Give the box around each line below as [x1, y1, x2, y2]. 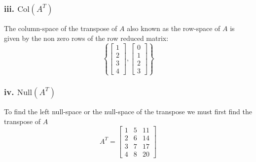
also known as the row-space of [127, 23, 220, 33]
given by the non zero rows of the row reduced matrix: [4, 32, 169, 43]
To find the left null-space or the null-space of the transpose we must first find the [4, 106, 253, 117]
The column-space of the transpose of [4, 23, 117, 33]
